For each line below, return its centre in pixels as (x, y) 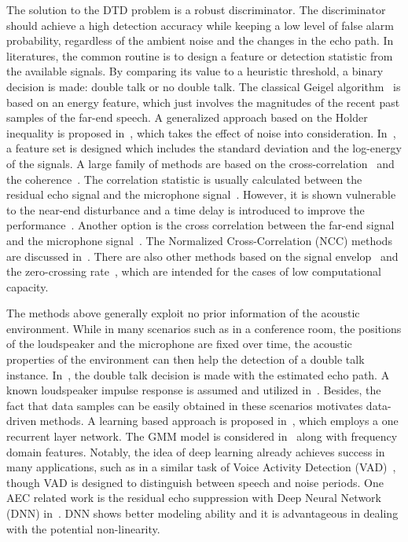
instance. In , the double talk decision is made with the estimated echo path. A (198, 374)
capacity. (28, 286)
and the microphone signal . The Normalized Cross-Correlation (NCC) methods (199, 240)
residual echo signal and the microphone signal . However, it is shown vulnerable (201, 194)
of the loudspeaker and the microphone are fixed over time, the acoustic (179, 344)
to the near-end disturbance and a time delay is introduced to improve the (186, 209)
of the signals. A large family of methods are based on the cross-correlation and (200, 163)
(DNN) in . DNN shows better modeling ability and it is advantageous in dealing (202, 513)
